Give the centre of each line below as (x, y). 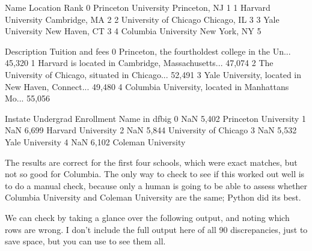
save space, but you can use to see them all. (85, 241)
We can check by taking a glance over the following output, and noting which (147, 217)
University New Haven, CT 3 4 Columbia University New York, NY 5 (133, 31)
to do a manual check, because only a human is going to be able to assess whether (156, 185)
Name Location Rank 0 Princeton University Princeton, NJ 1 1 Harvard (138, 7)
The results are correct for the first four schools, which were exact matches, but (151, 162)
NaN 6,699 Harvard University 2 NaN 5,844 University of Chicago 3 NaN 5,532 (151, 130)
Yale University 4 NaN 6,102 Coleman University (95, 141)
